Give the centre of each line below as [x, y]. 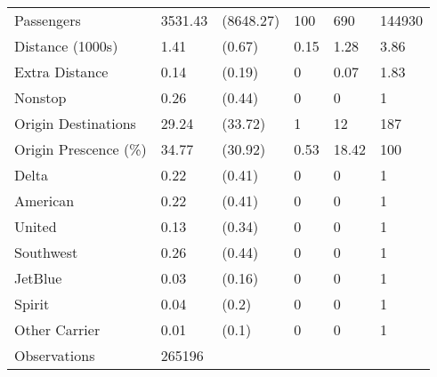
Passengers [48, 20]
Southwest [46, 252]
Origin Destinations [75, 123]
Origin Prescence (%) [81, 149]
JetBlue [38, 278]
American [45, 201]
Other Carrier [57, 329]
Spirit [32, 304]
